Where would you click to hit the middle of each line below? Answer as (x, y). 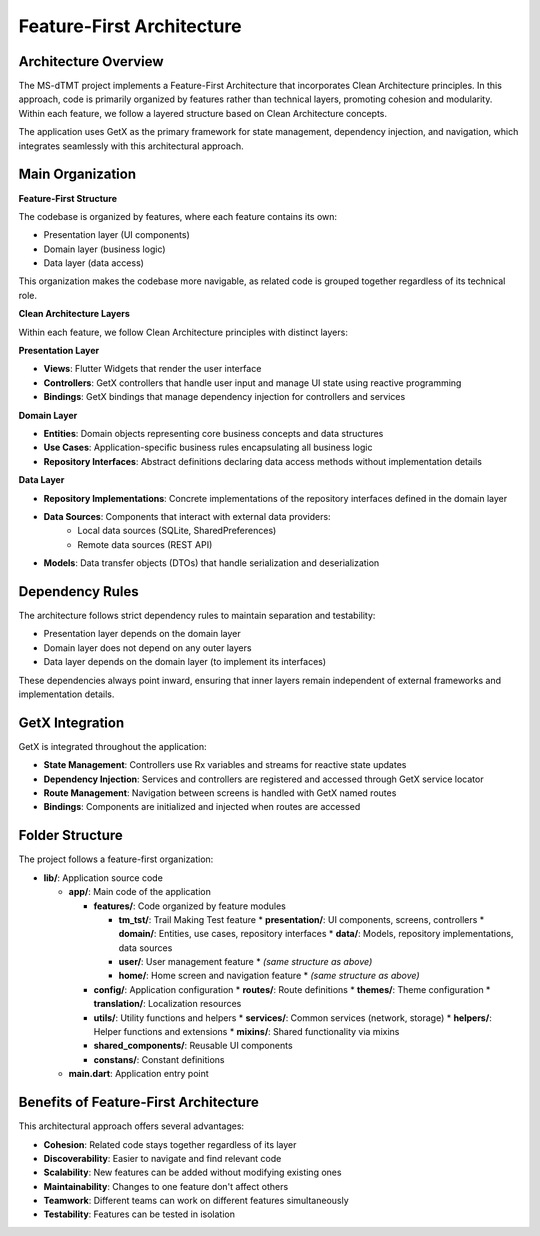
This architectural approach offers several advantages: (131, 1126)
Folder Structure (71, 835)
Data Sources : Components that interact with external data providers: (187, 516)
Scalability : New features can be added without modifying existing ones (192, 1172)
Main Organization (77, 174)
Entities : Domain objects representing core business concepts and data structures (213, 433)
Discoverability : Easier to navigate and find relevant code (162, 1158)
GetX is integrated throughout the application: (112, 746)
